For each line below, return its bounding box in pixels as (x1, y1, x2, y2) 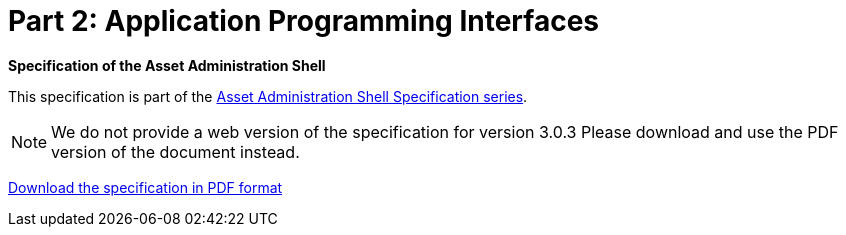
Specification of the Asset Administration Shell (8, 56, 326, 74)
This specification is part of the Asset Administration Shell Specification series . (8, 87, 528, 105)
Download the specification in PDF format (8, 178, 283, 196)
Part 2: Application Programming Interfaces (8, 4, 599, 38)
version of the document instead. (51, 141, 300, 162)
